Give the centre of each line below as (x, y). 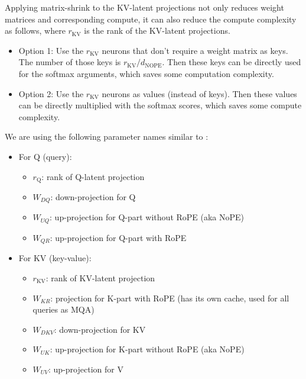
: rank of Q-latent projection (93, 176)
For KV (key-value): (55, 258)
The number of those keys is (70, 62)
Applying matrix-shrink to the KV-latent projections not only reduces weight (144, 7)
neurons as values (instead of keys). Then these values (199, 93)
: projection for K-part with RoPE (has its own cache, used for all (170, 298)
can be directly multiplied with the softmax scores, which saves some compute (160, 105)
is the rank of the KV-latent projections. (157, 30)
